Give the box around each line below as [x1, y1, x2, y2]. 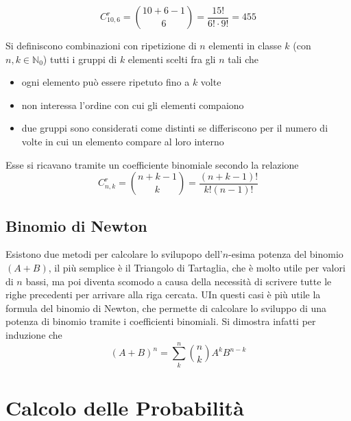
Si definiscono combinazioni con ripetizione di [5, 38, 197, 52]
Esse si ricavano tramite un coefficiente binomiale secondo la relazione [5, 157, 299, 171]
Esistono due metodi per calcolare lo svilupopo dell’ [5, 247, 223, 261]
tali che [228, 51, 258, 66]
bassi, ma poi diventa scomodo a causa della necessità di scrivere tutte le [25, 274, 332, 288]
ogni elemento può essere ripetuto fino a [21, 75, 190, 89]
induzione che [5, 327, 62, 341]
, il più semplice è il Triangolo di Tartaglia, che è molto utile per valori [48, 260, 346, 274]
